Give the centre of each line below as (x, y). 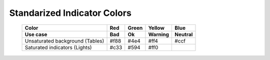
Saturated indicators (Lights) (58, 47)
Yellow (156, 28)
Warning (159, 34)
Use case (36, 34)
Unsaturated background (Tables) (64, 41)
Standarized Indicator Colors (70, 13)
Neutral (184, 34)
